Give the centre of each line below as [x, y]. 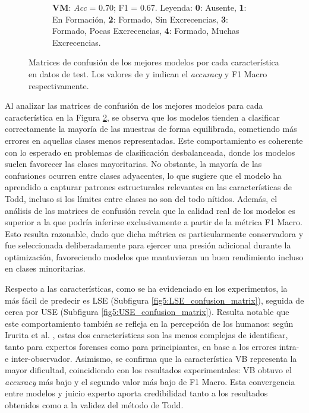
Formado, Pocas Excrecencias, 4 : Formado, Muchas [146, 31]
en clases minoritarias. [45, 268]
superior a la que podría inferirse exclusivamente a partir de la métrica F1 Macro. [154, 222]
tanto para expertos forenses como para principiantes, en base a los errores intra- [152, 347]
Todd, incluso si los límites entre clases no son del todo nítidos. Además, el [141, 198]
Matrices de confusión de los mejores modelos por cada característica [154, 62]
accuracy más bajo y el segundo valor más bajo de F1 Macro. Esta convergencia [150, 381]
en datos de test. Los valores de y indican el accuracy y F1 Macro [148, 73]
